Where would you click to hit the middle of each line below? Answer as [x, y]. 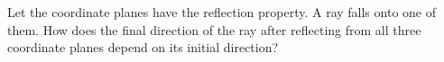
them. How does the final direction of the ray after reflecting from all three [214, 29]
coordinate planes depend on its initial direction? [143, 47]
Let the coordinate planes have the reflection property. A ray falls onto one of [222, 12]
